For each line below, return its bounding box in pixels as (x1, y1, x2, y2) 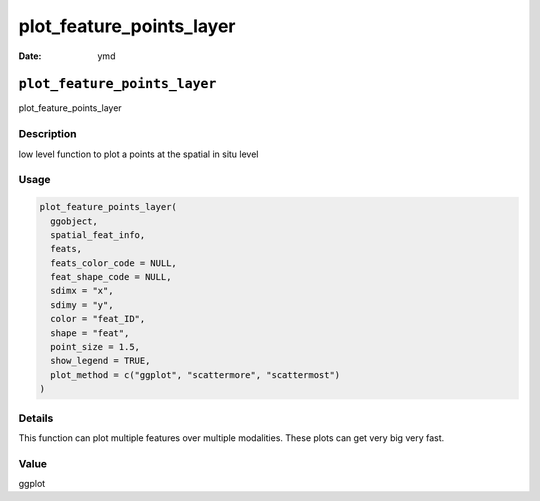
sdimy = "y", (50, 299, 114, 310)
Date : (18, 50, 42, 62)
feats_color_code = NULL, (50, 257, 177, 269)
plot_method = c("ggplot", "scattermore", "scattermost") (50, 369, 341, 380)
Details (18, 411, 54, 425)
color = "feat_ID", (50, 313, 146, 325)
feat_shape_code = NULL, (50, 271, 172, 283)
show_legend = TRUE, (50, 355, 151, 367)
